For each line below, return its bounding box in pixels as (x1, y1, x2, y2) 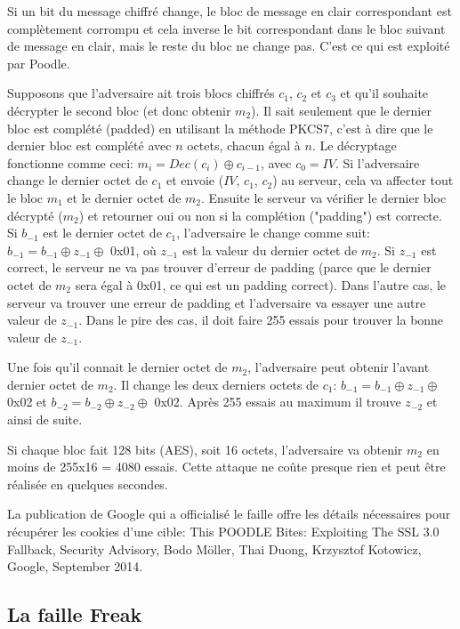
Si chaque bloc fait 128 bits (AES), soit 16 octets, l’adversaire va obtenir (7, 439, 403, 458)
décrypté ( (7, 206, 63, 224)
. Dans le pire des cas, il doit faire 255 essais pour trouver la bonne (78, 310, 444, 329)
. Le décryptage (311, 136, 397, 155)
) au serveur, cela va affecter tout (272, 171, 454, 190)
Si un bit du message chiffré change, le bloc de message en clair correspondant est (7, 2, 452, 20)
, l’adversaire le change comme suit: (176, 223, 370, 242)
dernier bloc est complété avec (7, 136, 172, 155)
